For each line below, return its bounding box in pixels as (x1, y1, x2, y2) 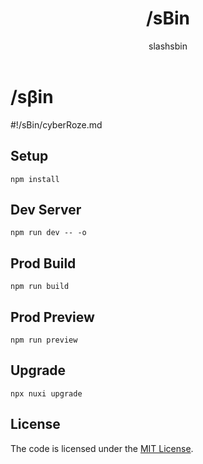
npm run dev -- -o (10, 228, 87, 238)
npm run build (10, 282, 70, 292)
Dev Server (10, 201, 82, 218)
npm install (10, 174, 60, 184)
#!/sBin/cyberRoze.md (10, 118, 103, 131)
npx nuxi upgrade (10, 388, 83, 399)
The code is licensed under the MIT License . (10, 442, 194, 454)
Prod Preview (10, 308, 95, 326)
